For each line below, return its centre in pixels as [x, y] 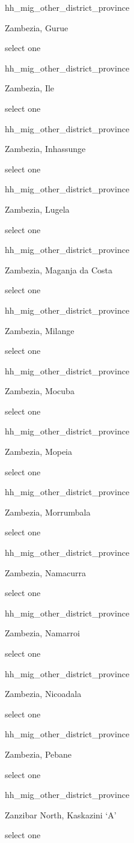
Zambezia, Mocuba [40, 391]
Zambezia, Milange [40, 330]
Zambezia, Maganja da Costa [59, 269]
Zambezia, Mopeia [38, 452]
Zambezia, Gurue [37, 27]
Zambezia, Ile [30, 88]
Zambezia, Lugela [37, 209]
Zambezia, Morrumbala [48, 512]
